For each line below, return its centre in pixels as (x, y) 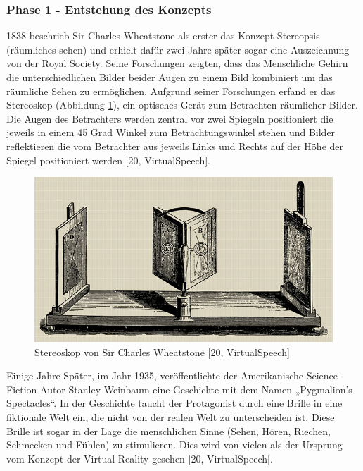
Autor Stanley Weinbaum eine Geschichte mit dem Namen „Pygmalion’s (196, 389)
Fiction (22, 389)
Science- (324, 375)
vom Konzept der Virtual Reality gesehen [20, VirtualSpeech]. (140, 458)
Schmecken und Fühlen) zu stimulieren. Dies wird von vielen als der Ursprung (174, 445)
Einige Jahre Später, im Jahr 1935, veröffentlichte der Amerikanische (155, 375)
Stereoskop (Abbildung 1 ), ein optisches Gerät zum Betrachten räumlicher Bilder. (182, 105)
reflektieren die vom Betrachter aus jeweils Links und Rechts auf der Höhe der (175, 146)
